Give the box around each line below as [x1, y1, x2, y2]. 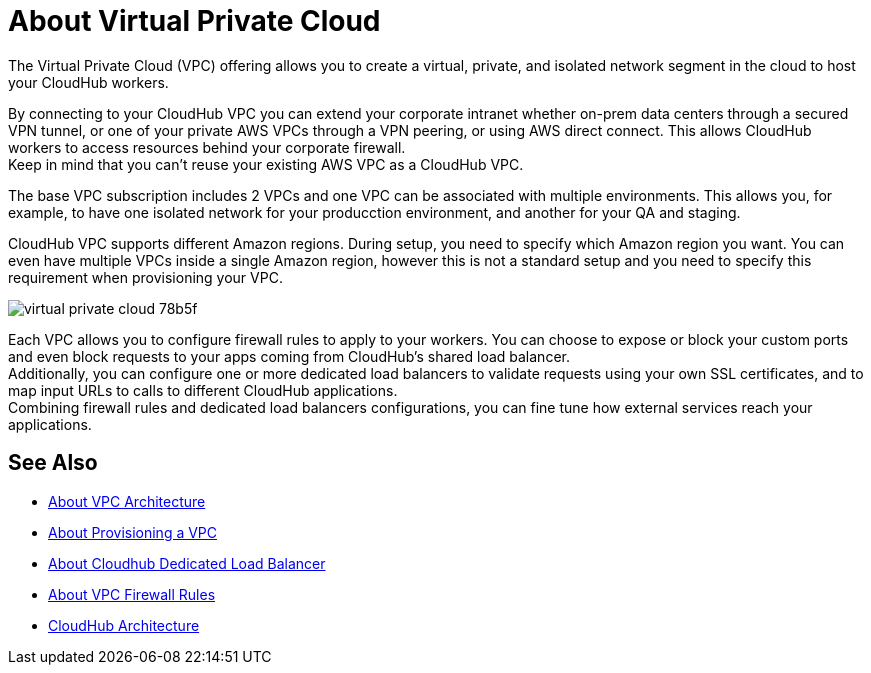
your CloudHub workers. [8, 73, 169, 91]
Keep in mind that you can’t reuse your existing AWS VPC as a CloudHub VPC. [8, 155, 524, 173]
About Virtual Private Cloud [8, 4, 381, 38]
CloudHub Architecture [48, 616, 200, 634]
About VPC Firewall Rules [48, 585, 216, 603]
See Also [8, 450, 98, 476]
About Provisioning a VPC [48, 523, 218, 541]
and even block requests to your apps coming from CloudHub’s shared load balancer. [8, 347, 570, 365]
